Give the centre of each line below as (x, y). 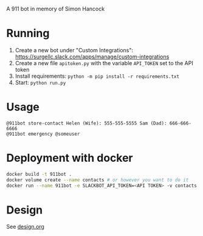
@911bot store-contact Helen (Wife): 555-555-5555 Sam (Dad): (87, 123)
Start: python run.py (40, 82)
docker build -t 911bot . (39, 174)
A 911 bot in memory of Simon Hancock (56, 9)
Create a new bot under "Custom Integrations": (74, 50)
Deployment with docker (70, 158)
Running (28, 33)
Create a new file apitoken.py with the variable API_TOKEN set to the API (104, 63)
